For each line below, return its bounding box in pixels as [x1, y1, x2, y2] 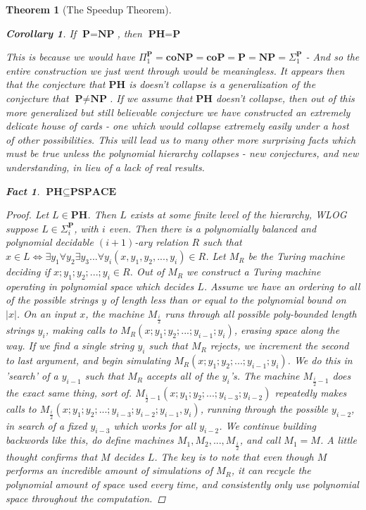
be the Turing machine [248, 249, 345, 263]
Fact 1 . [6, 183, 40, 198]
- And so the [305, 49, 360, 64]
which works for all [113, 418, 196, 433]
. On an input [16, 306, 77, 321]
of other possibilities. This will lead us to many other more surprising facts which [6, 132, 356, 147]
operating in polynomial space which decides [6, 278, 194, 293]
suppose [6, 220, 39, 235]
